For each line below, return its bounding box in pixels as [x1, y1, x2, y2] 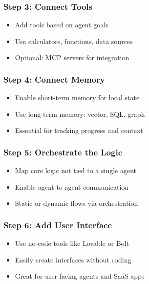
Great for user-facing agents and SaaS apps [15, 271, 145, 281]
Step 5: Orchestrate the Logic [3, 146, 123, 158]
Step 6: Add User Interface [3, 218, 112, 231]
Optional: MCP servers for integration [15, 52, 129, 63]
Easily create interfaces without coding [15, 254, 131, 264]
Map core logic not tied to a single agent [15, 165, 137, 175]
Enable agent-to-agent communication [15, 181, 129, 192]
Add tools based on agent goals [15, 20, 108, 30]
